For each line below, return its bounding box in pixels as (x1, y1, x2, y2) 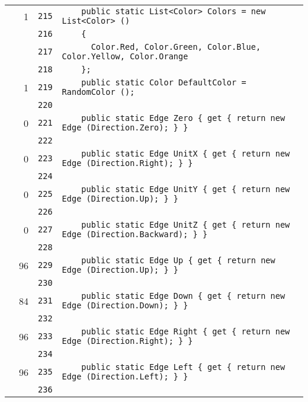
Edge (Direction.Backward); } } (62, 229, 208, 239)
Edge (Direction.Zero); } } (62, 123, 188, 132)
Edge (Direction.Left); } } (62, 372, 188, 381)
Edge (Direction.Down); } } (62, 301, 188, 310)
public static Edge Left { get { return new (81, 362, 285, 372)
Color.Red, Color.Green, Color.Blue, (91, 42, 261, 52)
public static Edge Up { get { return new (81, 256, 275, 265)
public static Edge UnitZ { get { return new (81, 220, 290, 229)
